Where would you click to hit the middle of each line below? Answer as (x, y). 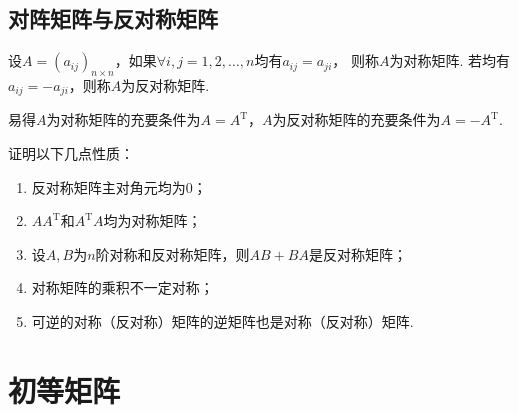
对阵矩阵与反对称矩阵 (113, 18)
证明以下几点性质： (71, 153)
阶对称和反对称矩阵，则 (172, 253)
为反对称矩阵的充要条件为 (356, 119)
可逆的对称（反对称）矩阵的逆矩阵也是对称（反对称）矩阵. (222, 321)
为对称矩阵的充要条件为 (123, 119)
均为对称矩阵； (152, 220)
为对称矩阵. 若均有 (450, 60)
